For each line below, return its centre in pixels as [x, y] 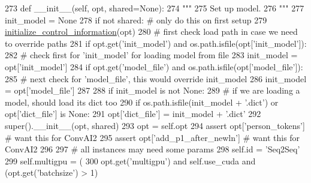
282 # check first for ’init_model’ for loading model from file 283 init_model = [151, 55]
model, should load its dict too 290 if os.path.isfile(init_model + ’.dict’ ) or [142, 102]
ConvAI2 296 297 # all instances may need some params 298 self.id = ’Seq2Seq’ [153, 149]
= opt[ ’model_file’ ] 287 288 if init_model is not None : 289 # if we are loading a [153, 90]
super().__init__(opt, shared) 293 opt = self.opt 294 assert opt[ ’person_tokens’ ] [155, 125]
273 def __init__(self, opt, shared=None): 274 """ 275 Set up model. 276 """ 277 [155, 8]
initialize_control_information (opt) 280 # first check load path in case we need [151, 31]
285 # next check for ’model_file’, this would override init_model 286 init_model [156, 78]
